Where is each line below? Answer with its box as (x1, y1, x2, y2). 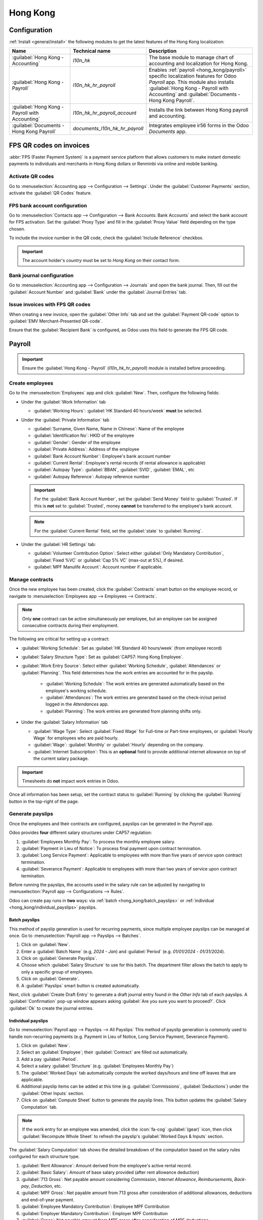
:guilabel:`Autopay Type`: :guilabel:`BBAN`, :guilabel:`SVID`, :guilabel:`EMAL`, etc (33, 467, 195, 473)
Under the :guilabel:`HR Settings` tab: (21, 542, 96, 548)
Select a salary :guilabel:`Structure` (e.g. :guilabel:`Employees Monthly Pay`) (21, 1063, 174, 1069)
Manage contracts (9, 576, 54, 583)
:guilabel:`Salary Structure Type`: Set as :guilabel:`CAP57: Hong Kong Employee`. (21, 654, 184, 660)
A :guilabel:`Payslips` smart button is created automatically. (21, 982, 140, 988)
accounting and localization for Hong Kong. (149, 60, 248, 67)
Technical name (73, 48, 111, 55)
